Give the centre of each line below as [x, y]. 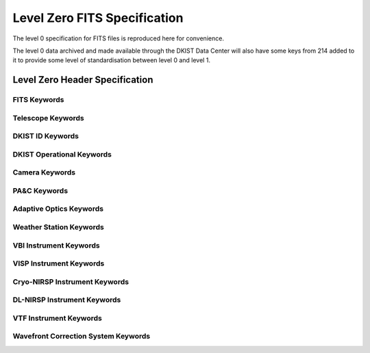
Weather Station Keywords [58, 227]
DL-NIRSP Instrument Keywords [67, 300]
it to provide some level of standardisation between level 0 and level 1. [111, 60]
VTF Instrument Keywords [57, 318]
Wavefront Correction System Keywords [82, 337]
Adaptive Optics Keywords [58, 209]
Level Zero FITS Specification [98, 18]
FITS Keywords [38, 100]
